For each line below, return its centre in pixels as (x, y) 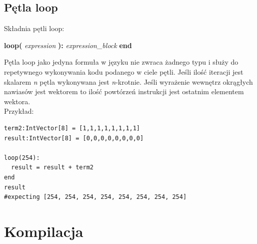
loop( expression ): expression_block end (68, 45)
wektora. (17, 101)
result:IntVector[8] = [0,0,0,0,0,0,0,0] (74, 138)
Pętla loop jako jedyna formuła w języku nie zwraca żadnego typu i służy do (121, 62)
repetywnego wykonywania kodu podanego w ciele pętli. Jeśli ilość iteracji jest (124, 71)
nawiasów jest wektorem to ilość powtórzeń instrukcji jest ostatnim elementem (124, 91)
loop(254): (22, 158)
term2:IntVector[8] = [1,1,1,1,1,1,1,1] (72, 128)
